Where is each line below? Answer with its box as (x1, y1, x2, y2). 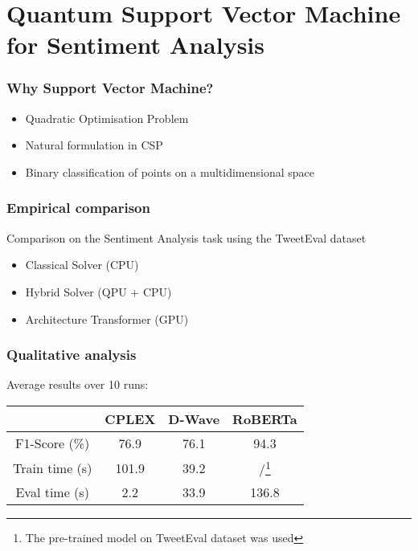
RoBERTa (232, 409, 297, 428)
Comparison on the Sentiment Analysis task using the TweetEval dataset (6, 229, 367, 246)
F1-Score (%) (15, 433, 90, 452)
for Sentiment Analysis (6, 28, 264, 61)
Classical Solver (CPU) (25, 256, 139, 273)
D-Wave (168, 409, 220, 428)
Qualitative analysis (6, 345, 137, 365)
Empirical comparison (6, 198, 150, 218)
